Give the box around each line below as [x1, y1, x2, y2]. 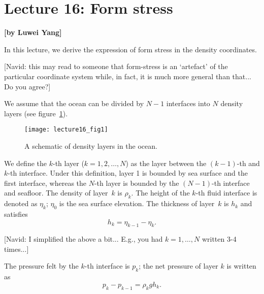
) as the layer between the [125, 157, 207, 168]
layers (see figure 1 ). [4, 108, 68, 118]
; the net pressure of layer [139, 260, 218, 271]
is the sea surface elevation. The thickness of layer [59, 198, 215, 209]
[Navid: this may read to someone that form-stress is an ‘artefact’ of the [4, 61, 228, 72]
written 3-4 [202, 234, 237, 244]
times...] [4, 243, 29, 254]
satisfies [4, 208, 28, 219]
